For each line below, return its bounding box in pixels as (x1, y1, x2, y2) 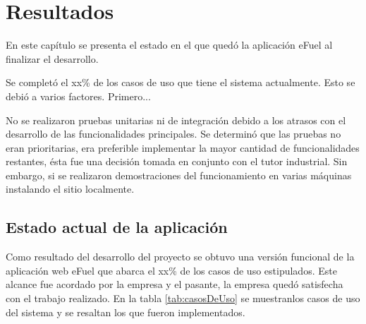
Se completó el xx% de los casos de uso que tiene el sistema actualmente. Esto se (6, 75, 355, 90)
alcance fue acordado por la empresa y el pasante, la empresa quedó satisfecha (6, 277, 343, 292)
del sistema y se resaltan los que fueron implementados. (6, 304, 245, 319)
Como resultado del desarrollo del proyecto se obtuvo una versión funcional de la (6, 249, 355, 264)
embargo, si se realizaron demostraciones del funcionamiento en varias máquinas (6, 167, 352, 182)
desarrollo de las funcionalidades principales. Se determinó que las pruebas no (6, 126, 341, 141)
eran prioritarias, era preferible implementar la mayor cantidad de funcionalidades (6, 140, 360, 155)
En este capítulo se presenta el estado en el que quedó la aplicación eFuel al (6, 37, 333, 52)
